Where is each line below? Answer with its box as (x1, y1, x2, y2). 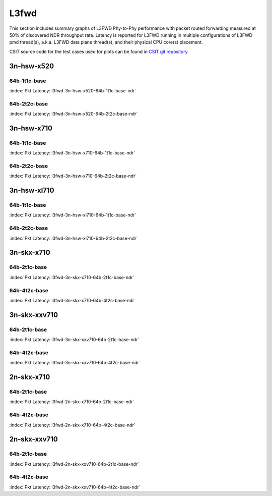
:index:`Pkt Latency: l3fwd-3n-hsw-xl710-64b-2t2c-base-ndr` (9, 235, 138, 241)
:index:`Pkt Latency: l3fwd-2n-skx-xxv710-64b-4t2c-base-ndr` (9, 484, 141, 490)
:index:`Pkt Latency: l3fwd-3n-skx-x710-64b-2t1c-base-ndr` (9, 274, 134, 280)
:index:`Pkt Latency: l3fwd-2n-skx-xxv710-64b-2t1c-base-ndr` (9, 461, 140, 467)
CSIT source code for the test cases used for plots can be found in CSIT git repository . (9, 48, 189, 54)
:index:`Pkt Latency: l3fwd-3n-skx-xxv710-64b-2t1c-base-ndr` (9, 337, 140, 343)
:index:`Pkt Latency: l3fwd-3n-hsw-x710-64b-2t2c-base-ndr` (9, 173, 137, 179)
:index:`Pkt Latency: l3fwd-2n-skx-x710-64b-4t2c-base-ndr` (9, 422, 135, 428)
